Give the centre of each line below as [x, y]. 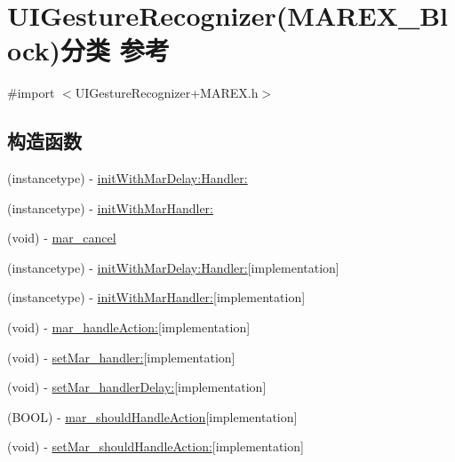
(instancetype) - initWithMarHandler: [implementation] [156, 297]
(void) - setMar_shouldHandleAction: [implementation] [156, 446]
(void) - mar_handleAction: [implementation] [129, 327]
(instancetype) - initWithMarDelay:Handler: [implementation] [173, 267]
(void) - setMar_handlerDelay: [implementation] [137, 387]
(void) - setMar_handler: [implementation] [121, 357]
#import [31, 93]
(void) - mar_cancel [62, 238]
